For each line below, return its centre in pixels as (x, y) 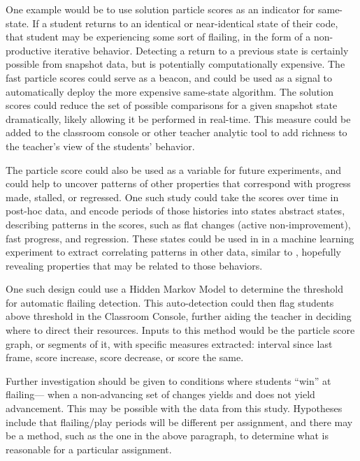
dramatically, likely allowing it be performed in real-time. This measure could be (178, 118)
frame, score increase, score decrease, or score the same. (125, 357)
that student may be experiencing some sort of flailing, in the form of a (158, 37)
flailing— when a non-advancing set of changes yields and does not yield (160, 394)
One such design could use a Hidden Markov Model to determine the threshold (175, 289)
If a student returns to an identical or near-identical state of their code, (185, 23)
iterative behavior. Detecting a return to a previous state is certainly (201, 50)
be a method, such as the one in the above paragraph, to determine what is (167, 436)
